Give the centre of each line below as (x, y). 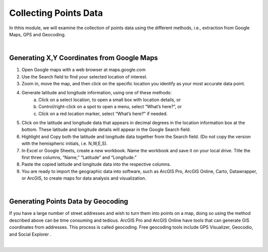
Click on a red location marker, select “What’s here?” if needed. (103, 114)
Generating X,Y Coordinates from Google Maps (84, 58)
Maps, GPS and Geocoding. (37, 34)
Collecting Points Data (56, 13)
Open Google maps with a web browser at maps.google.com (84, 70)
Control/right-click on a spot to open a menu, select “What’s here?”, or (110, 107)
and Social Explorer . (30, 234)
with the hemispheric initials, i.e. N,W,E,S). (65, 143)
